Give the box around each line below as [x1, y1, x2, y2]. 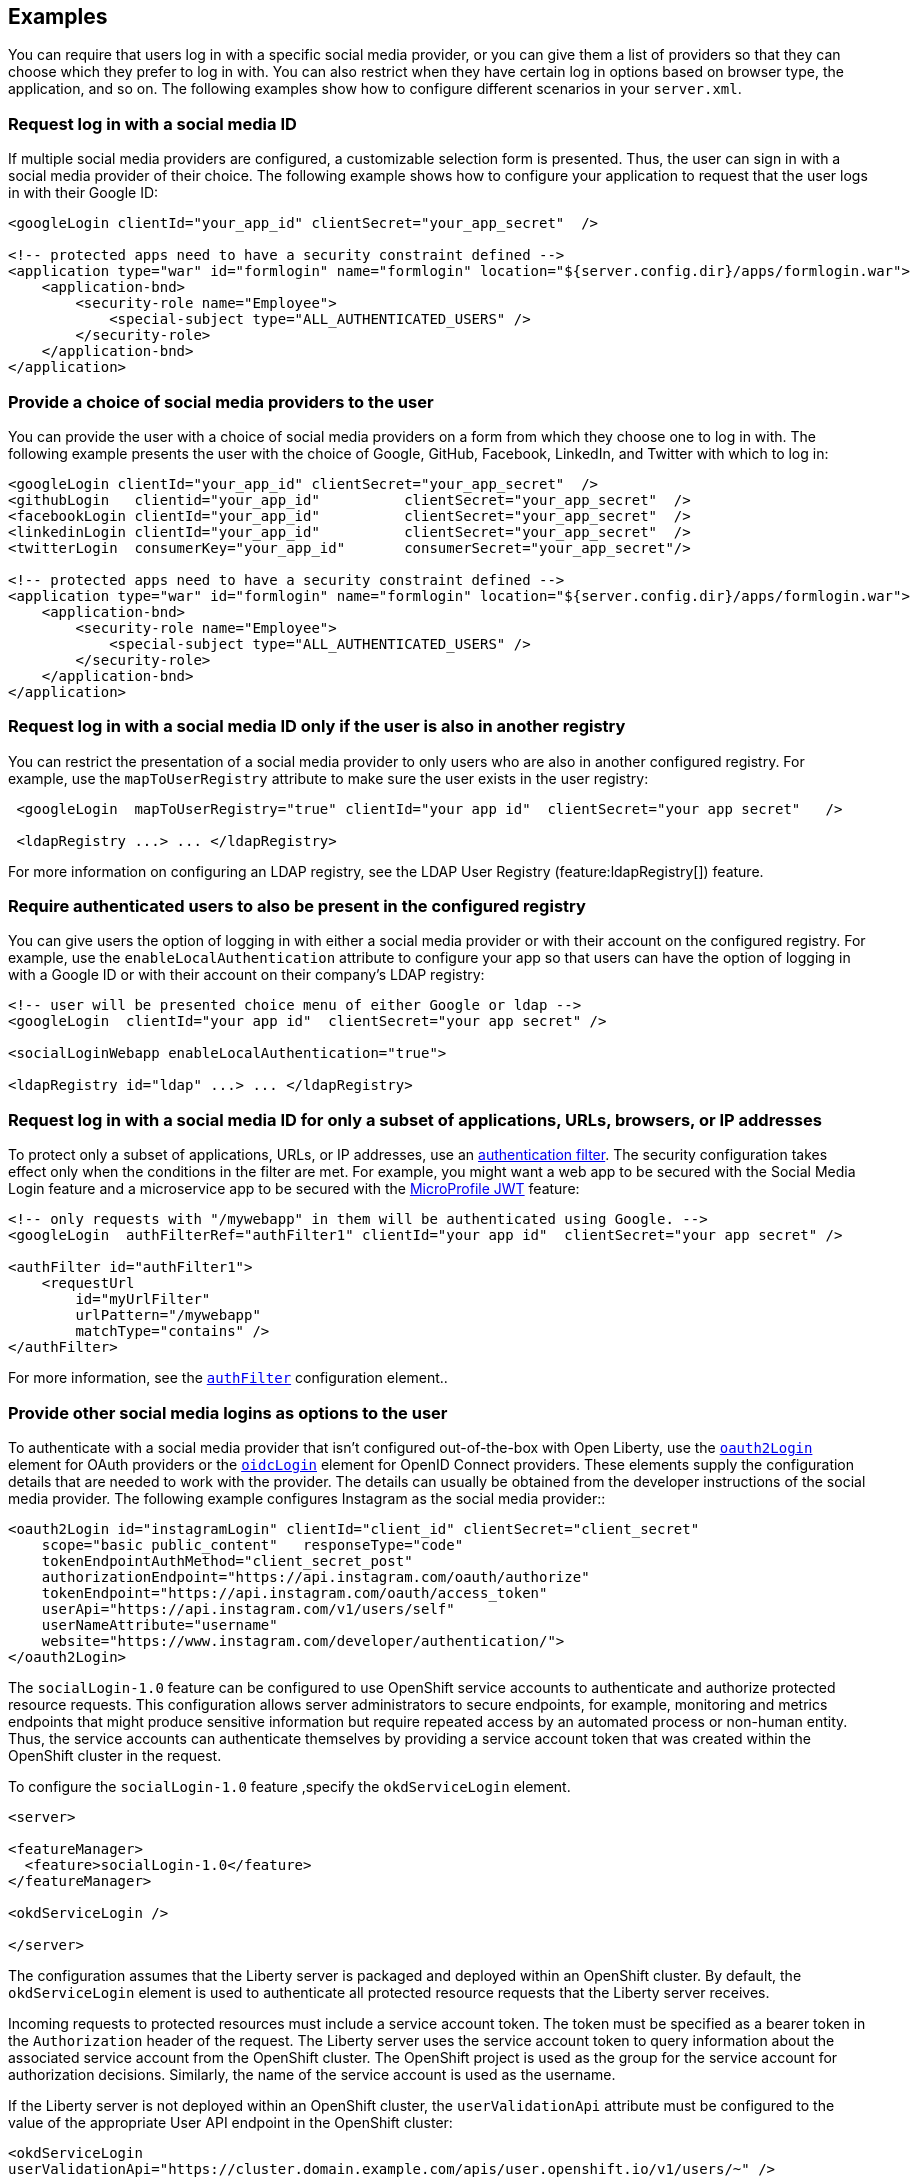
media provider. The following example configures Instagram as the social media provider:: [8, 1489, 606, 1507]
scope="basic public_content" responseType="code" [41, 1536, 464, 1553]
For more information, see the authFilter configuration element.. [8, 1369, 448, 1387]
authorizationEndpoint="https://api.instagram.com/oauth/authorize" [41, 1568, 590, 1585]
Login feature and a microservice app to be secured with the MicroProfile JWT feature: [8, 1180, 580, 1198]
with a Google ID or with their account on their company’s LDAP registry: [8, 966, 485, 984]
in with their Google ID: [8, 184, 159, 202]
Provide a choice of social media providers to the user [8, 391, 434, 412]
